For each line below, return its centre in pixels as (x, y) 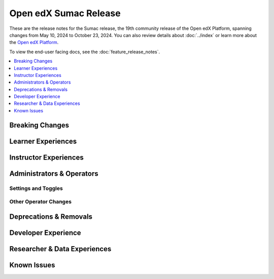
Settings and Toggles (36, 188)
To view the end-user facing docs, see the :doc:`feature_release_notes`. (84, 52)
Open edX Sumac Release (65, 13)
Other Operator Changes (41, 202)
